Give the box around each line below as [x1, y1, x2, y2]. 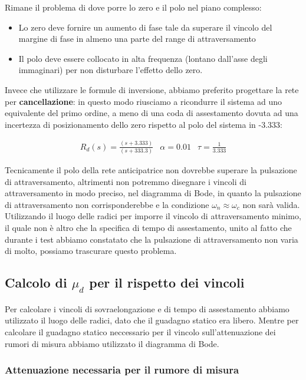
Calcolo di [5, 273, 67, 292]
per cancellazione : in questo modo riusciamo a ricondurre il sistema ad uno [5, 95, 282, 107]
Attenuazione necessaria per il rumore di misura [5, 362, 239, 377]
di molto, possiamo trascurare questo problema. [5, 244, 177, 257]
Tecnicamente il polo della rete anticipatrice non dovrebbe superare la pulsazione [5, 164, 297, 176]
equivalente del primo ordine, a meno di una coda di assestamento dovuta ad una [5, 107, 298, 119]
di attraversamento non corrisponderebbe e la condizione [5, 198, 209, 210]
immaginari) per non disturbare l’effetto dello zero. [18, 64, 203, 76]
